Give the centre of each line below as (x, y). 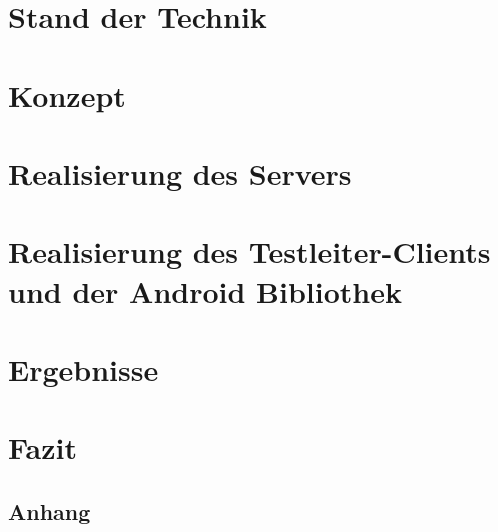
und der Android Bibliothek (205, 290)
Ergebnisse (83, 368)
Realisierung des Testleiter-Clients (249, 251)
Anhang (49, 510)
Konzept (67, 94)
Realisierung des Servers (180, 172)
